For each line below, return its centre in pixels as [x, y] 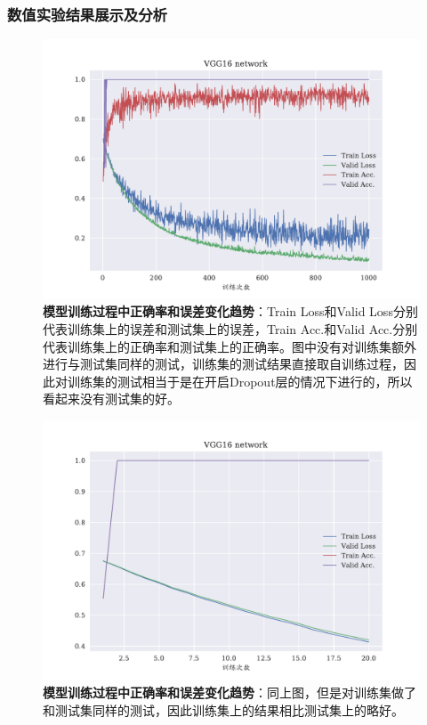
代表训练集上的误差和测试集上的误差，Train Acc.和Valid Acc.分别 [230, 328]
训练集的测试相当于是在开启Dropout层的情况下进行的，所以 [240, 381]
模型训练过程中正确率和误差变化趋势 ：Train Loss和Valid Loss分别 [230, 311]
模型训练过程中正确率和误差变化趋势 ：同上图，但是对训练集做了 [230, 692]
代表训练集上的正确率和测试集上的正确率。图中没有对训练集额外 [230, 346]
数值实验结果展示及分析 [87, 14]
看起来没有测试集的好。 [111, 399]
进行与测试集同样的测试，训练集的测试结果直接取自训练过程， [223, 364]
